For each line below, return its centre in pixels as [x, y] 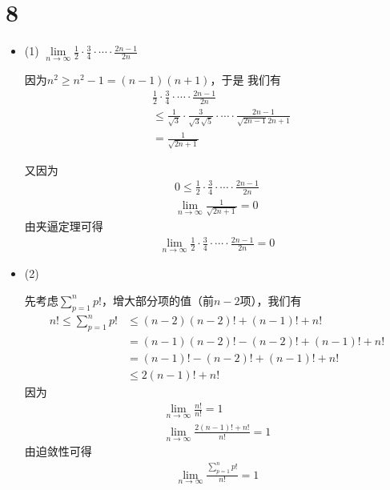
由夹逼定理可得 [64, 226]
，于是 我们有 [246, 80]
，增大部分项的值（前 [157, 300]
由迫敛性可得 [58, 451]
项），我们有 [271, 300]
